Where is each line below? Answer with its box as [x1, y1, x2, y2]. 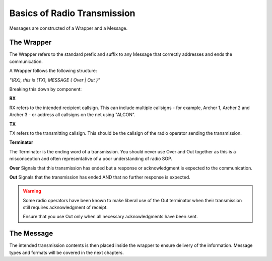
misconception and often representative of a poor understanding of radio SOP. [9, 156, 173, 162]
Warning [23, 188, 41, 194]
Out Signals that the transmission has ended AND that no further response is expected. [9, 174, 191, 180]
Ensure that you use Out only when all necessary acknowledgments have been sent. [23, 214, 198, 220]
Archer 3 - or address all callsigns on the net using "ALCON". [9, 112, 135, 118]
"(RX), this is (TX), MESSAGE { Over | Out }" [9, 77, 100, 83]
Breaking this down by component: [9, 86, 82, 93]
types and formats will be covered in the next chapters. [9, 249, 124, 255]
